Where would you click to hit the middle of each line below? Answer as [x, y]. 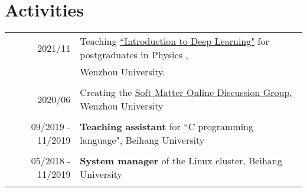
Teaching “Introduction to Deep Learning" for [174, 41]
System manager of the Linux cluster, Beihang [181, 161]
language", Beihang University [142, 140]
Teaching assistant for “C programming [167, 127]
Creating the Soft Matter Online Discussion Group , [186, 92]
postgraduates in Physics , [134, 55]
